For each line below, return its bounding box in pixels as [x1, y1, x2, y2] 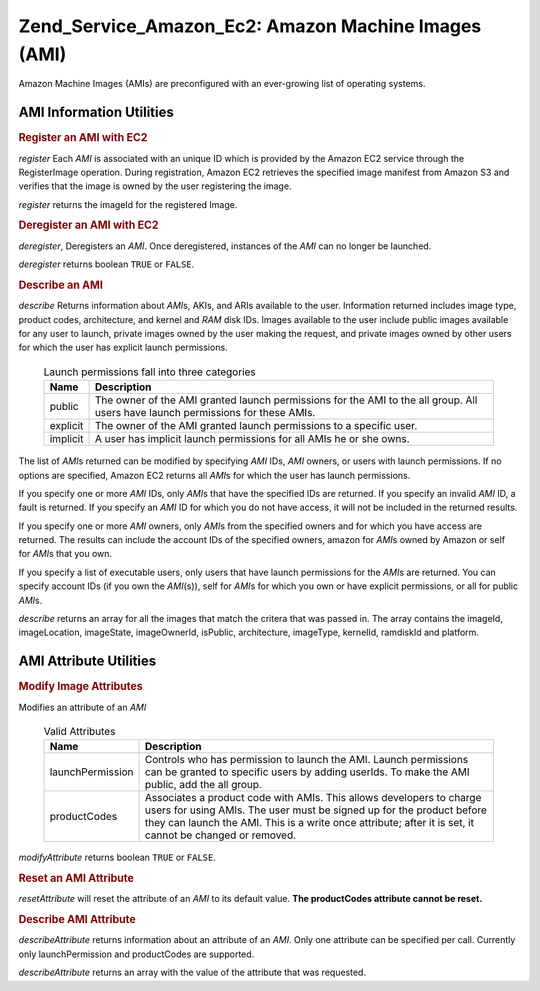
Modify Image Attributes [18, 680, 144, 694]
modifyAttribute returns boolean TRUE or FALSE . [18, 851, 217, 864]
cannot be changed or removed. [145, 828, 297, 842]
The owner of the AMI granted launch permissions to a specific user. [94, 419, 418, 433]
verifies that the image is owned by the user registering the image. [18, 180, 292, 192]
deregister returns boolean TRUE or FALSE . [18, 258, 195, 270]
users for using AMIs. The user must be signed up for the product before [145, 803, 487, 817]
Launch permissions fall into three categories [43, 365, 257, 379]
